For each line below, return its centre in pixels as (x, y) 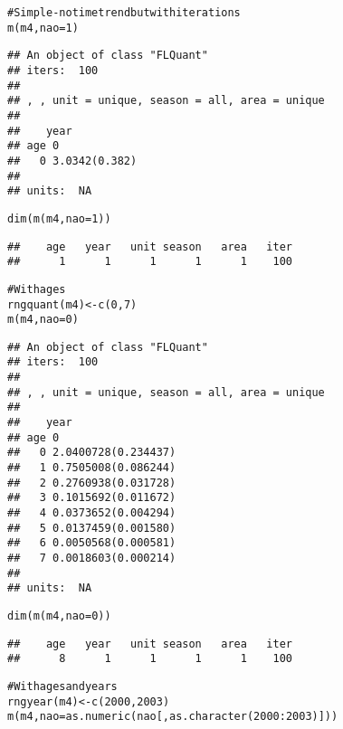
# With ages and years (62, 686)
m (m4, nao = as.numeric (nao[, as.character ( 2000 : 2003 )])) (173, 717)
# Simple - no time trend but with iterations (124, 13)
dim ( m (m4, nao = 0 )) (59, 615)
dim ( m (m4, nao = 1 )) (59, 218)
